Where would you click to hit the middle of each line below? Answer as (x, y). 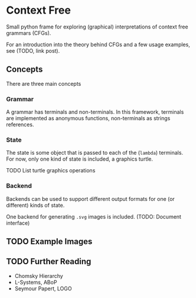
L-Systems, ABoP (36, 282)
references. (20, 124)
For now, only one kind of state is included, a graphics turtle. (80, 159)
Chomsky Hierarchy (39, 275)
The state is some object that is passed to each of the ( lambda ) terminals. (95, 153)
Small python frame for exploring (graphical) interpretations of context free (97, 27)
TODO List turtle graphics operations (51, 171)
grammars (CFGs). (29, 33)
